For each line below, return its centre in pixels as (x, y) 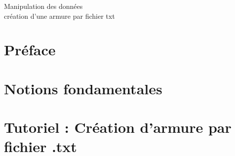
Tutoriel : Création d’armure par (118, 127)
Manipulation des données (43, 6)
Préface (30, 50)
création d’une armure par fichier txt (59, 16)
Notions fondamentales (83, 88)
